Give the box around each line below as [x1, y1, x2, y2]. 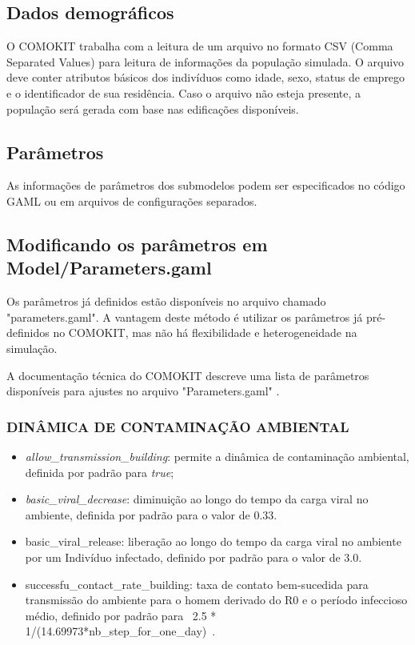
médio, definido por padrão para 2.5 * [25, 607, 217, 623]
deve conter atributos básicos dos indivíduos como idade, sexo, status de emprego [6, 69, 405, 86]
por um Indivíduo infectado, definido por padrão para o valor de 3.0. [25, 548, 362, 565]
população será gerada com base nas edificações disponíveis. [6, 100, 299, 117]
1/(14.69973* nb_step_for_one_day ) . [25, 623, 216, 639]
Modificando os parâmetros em [6, 231, 268, 256]
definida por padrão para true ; [25, 463, 174, 480]
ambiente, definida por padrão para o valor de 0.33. [25, 506, 277, 523]
